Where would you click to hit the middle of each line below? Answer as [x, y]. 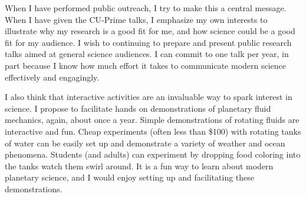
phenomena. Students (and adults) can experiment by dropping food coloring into [153, 154]
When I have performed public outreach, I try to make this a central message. [146, 8]
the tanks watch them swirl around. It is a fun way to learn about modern [139, 166]
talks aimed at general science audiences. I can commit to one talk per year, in [147, 54]
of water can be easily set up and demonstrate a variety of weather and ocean [145, 143]
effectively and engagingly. [52, 77]
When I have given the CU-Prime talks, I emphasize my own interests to [136, 19]
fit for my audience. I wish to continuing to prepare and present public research [148, 42]
